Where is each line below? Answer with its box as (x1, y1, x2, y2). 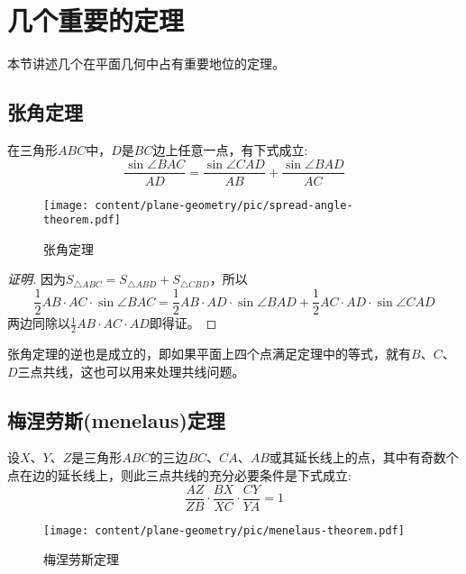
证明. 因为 (7, 269, 66, 288)
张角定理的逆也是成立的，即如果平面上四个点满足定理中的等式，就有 (7, 343, 411, 362)
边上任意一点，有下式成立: (152, 140, 308, 159)
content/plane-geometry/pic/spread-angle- (95, 198, 353, 212)
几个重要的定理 (7, 2, 185, 39)
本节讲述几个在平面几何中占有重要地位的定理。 (7, 54, 285, 73)
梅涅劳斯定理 (43, 550, 119, 569)
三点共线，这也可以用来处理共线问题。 (17, 361, 245, 380)
